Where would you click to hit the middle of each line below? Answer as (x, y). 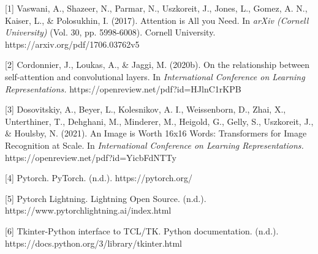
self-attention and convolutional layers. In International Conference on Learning (155, 76)
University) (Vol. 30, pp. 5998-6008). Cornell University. (110, 32)
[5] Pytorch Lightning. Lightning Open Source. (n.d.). (106, 198)
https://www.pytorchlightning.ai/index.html (88, 210)
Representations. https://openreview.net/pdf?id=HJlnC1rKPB (123, 88)
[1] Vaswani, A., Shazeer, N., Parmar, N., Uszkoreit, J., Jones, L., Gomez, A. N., (156, 8)
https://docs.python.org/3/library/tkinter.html (93, 243)
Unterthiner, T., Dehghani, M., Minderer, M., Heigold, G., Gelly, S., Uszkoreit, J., (159, 121)
